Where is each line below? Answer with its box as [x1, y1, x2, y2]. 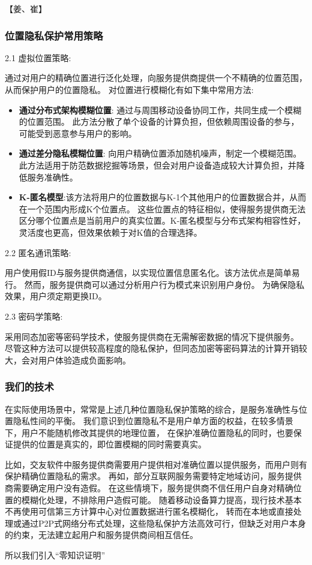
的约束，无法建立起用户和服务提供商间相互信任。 [5, 528, 198, 541]
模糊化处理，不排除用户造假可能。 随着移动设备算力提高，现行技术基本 [21, 493, 302, 506]
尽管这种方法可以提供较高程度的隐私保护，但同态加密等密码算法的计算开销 [5, 342, 299, 354]
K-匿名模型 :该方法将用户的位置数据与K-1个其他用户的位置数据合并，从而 [19, 191, 307, 203]
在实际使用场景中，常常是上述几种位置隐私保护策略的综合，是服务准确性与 [5, 402, 299, 415]
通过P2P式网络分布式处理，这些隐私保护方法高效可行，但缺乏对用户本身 [21, 516, 307, 529]
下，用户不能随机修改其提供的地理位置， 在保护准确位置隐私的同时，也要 [5, 426, 293, 438]
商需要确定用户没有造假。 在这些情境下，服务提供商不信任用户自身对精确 [5, 482, 293, 494]
